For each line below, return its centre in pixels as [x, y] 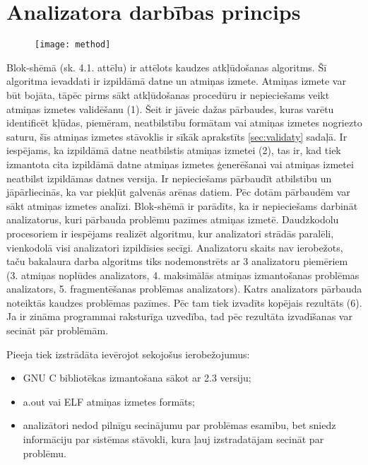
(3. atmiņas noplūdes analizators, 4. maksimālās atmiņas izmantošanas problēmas [183, 275]
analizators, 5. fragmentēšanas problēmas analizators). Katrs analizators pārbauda [184, 289]
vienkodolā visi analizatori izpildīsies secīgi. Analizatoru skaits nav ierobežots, [175, 247]
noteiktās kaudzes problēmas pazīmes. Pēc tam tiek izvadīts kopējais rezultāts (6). [184, 302]
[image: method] [73, 45]
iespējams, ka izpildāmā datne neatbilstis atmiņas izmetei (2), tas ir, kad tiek [174, 150]
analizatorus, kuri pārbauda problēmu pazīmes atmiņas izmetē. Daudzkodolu [173, 219]
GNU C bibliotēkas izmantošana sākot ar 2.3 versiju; [137, 378]
